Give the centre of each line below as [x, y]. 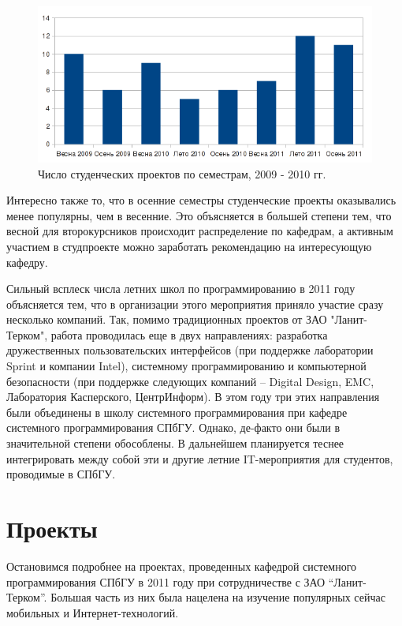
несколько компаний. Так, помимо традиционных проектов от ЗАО [167, 319]
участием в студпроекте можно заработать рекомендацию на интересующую [189, 246]
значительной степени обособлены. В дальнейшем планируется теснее [175, 443]
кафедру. [27, 262]
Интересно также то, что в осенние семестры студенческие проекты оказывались [201, 200]
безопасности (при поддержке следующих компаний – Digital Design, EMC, [190, 381]
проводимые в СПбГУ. [61, 474]
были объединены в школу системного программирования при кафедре [177, 412]
